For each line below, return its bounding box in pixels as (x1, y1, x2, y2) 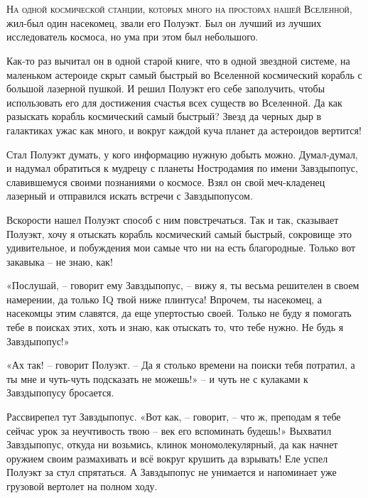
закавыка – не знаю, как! (6, 254, 113, 269)
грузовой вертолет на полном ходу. (6, 479, 158, 493)
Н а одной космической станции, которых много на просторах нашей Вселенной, (6, 1, 352, 16)
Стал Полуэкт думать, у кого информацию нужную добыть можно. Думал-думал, (6, 146, 358, 161)
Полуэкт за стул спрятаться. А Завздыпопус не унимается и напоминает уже (6, 465, 337, 480)
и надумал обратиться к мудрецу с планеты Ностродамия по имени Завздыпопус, (6, 161, 358, 175)
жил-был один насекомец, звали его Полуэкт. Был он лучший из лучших (6, 15, 322, 30)
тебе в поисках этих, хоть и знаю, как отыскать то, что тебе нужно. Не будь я (6, 320, 344, 335)
